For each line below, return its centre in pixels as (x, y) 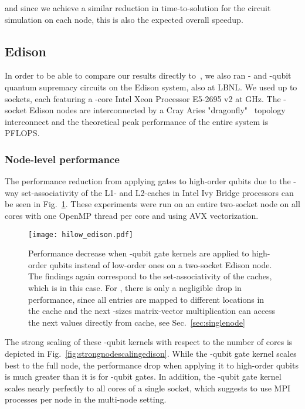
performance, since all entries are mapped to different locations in (146, 299)
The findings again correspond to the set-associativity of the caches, (150, 276)
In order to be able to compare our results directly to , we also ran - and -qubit (148, 75)
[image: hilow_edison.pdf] (81, 234)
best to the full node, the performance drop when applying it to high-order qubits (152, 365)
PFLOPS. (22, 133)
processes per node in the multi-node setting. (86, 399)
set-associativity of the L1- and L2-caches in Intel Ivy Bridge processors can (157, 192)
